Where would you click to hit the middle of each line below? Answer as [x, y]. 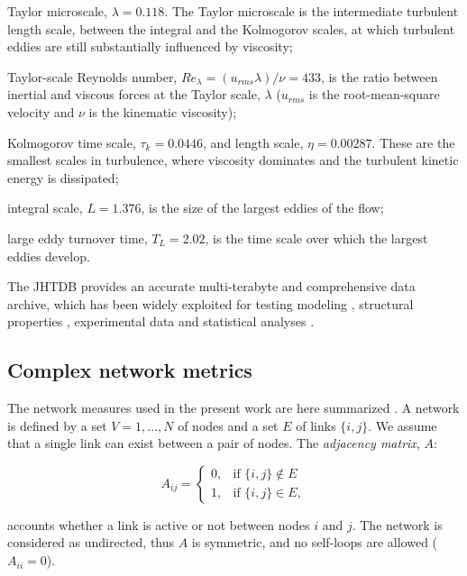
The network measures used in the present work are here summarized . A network [233, 408]
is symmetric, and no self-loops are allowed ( [315, 542]
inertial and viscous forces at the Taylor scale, [134, 94]
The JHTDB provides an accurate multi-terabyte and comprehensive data [211, 286]
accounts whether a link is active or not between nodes [159, 524]
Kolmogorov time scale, [72, 142]
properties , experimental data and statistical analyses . [161, 321]
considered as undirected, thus [91, 542]
